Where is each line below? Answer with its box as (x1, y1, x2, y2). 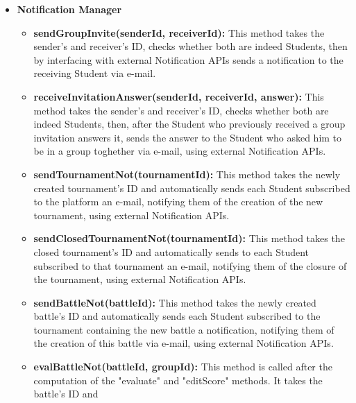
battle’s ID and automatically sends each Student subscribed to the (33, 309, 321, 323)
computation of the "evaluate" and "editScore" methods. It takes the (33, 372, 323, 387)
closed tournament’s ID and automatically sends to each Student (33, 244, 310, 259)
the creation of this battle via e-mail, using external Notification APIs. (33, 336, 334, 350)
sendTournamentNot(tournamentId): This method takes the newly (33, 166, 341, 181)
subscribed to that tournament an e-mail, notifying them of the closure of (33, 258, 347, 273)
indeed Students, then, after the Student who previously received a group (33, 117, 346, 131)
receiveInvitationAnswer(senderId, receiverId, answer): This (33, 89, 324, 103)
